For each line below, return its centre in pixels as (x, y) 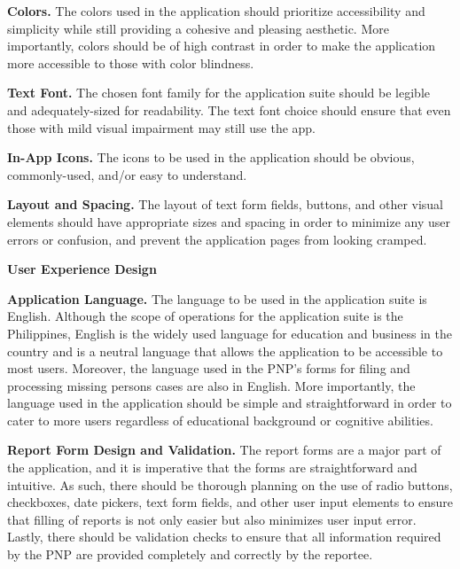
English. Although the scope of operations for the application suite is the (205, 316)
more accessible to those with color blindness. (131, 62)
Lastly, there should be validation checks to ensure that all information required (224, 537)
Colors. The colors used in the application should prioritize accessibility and (216, 11)
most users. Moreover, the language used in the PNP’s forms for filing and (209, 368)
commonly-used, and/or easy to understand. (127, 174)
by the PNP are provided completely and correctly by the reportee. (190, 554)
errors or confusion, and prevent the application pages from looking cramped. (217, 239)
